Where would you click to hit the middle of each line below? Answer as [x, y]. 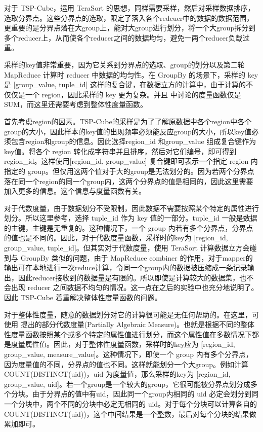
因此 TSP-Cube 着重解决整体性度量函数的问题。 [83, 297]
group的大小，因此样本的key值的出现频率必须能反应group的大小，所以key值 [128, 131]
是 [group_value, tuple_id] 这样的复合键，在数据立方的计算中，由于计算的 [125, 84]
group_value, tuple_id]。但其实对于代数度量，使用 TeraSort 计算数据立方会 [127, 248]
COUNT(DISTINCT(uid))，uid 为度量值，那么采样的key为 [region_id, [117, 374]
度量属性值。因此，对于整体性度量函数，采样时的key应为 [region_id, [123, 344]
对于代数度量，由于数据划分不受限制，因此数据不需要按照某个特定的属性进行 [131, 208]
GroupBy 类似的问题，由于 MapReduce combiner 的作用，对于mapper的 [137, 257]
